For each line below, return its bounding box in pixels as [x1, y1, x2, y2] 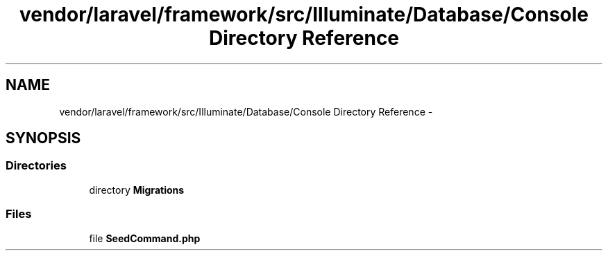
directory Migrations [89, 183, 185, 196]
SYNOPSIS [6, 129, 81, 147]
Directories [6, 158, 67, 173]
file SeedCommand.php [89, 232, 201, 244]
